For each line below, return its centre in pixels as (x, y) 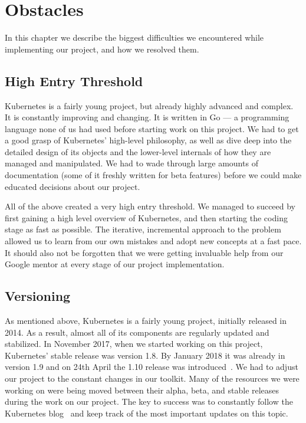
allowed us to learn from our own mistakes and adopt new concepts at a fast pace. (153, 241)
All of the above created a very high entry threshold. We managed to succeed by (150, 206)
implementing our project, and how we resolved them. (102, 49)
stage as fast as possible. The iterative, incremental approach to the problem (143, 229)
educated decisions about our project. (73, 186)
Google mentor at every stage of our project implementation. (115, 264)
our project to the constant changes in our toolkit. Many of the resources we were (152, 378)
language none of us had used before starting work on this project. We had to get (152, 128)
